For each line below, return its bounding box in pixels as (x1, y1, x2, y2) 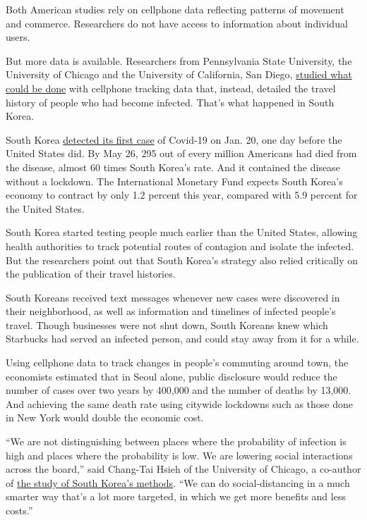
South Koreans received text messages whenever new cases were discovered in (6, 290, 340, 304)
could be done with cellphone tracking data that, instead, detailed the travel (6, 80, 336, 95)
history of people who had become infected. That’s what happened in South (6, 94, 335, 109)
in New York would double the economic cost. (6, 410, 204, 425)
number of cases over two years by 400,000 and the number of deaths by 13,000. (6, 383, 351, 397)
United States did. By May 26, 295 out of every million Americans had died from (6, 146, 357, 161)
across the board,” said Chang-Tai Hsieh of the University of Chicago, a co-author (6, 462, 361, 476)
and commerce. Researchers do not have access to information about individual (6, 16, 348, 30)
